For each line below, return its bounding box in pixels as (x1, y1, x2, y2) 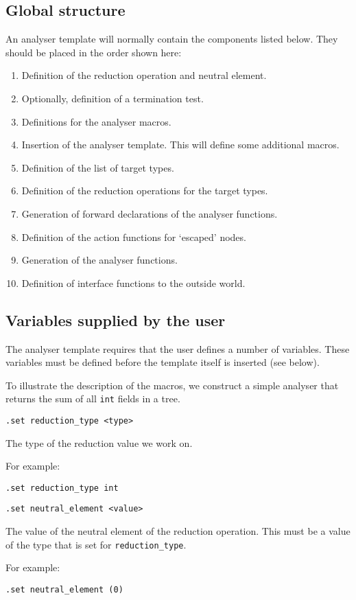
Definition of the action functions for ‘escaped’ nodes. (21, 229, 246, 244)
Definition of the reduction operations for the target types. (21, 183, 268, 198)
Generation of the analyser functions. (21, 253, 178, 267)
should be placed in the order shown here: (5, 45, 182, 59)
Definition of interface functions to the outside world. (21, 275, 246, 290)
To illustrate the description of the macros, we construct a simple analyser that (5, 378, 339, 392)
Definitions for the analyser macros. (21, 114, 171, 128)
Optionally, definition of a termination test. (21, 91, 204, 105)
